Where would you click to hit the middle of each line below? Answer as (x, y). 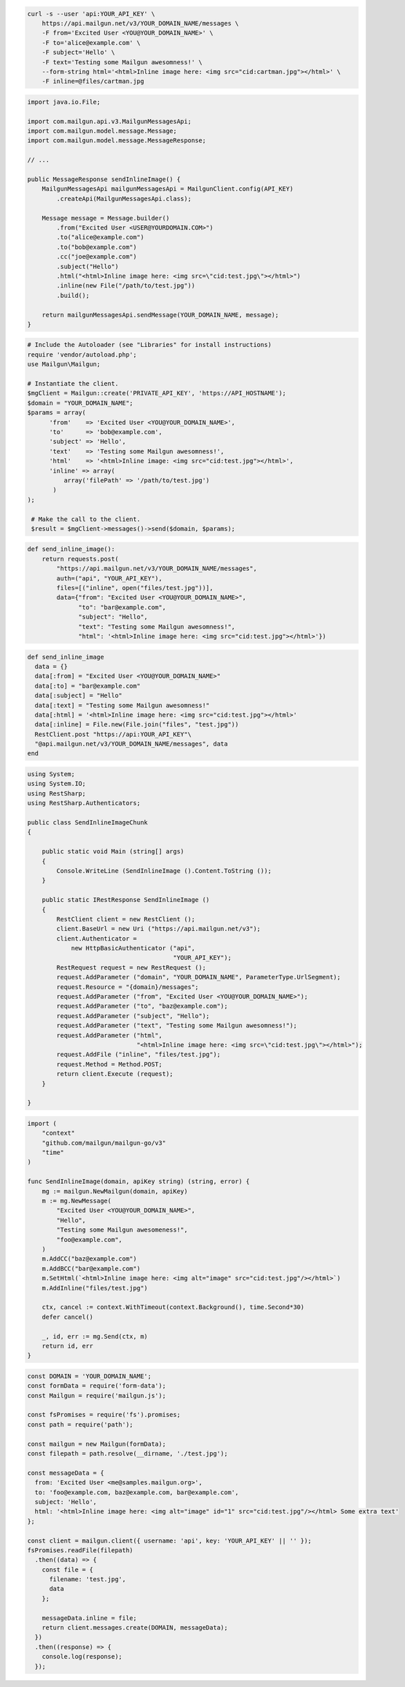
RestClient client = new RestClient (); (126, 919)
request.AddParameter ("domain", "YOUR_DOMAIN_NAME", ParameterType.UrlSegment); (199, 977)
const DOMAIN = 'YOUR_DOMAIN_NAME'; (90, 1376)
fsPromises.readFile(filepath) (81, 1550)
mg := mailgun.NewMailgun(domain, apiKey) (115, 1191)
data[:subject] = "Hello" (78, 696)
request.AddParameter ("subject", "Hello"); (133, 1016)
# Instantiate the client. (73, 384)
